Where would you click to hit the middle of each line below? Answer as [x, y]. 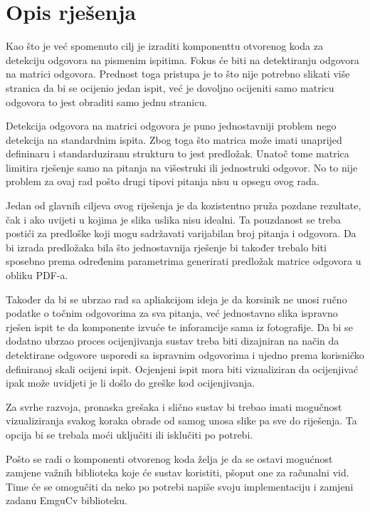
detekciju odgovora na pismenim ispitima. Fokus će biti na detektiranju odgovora [183, 59]
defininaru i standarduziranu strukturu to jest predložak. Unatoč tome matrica [178, 153]
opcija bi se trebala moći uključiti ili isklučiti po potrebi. [129, 434]
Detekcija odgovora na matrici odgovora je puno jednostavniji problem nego [171, 126]
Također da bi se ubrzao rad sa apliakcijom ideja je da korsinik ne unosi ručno [176, 299]
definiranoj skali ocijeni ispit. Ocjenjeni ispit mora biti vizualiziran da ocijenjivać [182, 369]
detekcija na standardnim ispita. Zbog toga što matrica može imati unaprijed [174, 139]
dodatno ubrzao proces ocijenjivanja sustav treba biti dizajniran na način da [173, 341]
